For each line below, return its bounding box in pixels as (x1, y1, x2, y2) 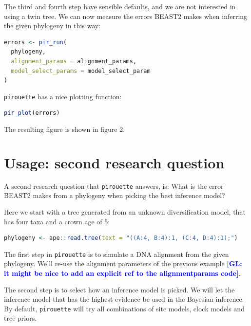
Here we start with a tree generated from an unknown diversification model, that (4, 206, 246, 217)
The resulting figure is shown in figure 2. (4, 124, 125, 134)
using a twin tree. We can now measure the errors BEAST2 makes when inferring (4, 11, 248, 21)
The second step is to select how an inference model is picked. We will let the (4, 284, 235, 294)
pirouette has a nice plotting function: (4, 91, 122, 101)
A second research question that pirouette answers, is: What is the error (4, 181, 224, 191)
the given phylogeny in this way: (4, 20, 101, 31)
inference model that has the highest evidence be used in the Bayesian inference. (4, 294, 244, 304)
